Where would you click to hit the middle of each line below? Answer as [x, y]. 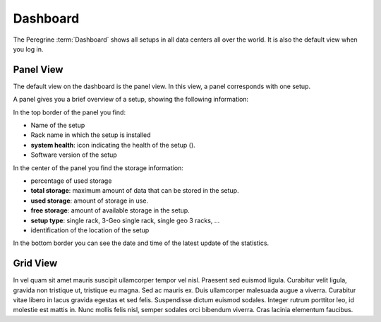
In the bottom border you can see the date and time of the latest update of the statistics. [141, 243]
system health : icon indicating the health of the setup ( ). [113, 145]
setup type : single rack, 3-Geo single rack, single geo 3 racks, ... [125, 220]
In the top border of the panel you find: [69, 112]
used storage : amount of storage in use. [89, 201]
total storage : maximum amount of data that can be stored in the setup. [135, 191]
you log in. [28, 49]
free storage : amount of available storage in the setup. [110, 210]
